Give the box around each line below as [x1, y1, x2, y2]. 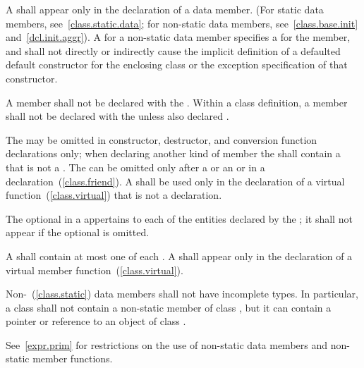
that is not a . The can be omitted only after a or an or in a [6, 159, 265, 174]
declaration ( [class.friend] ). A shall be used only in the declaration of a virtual [6, 173, 345, 188]
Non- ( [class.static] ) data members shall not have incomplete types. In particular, [6, 286, 358, 301]
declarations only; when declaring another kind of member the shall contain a [6, 146, 341, 161]
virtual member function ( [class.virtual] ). [6, 262, 183, 277]
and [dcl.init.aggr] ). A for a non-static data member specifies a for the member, [6, 30, 351, 44]
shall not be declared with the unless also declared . [6, 109, 229, 123]
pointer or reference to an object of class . [6, 314, 186, 329]
